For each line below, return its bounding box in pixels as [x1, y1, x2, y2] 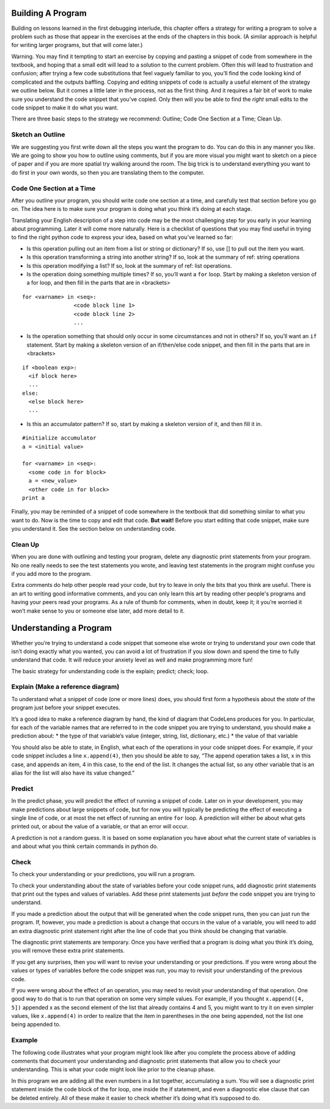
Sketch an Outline [11, 130, 65, 139]
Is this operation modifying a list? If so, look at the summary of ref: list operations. [26, 262, 232, 269]
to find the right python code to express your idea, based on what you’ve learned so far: [11, 234, 233, 241]
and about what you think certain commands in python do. [11, 842, 158, 850]
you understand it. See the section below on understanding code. [11, 525, 177, 532]
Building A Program [11, 8, 87, 18]
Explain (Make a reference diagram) [11, 682, 120, 691]
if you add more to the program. [11, 570, 92, 578]
